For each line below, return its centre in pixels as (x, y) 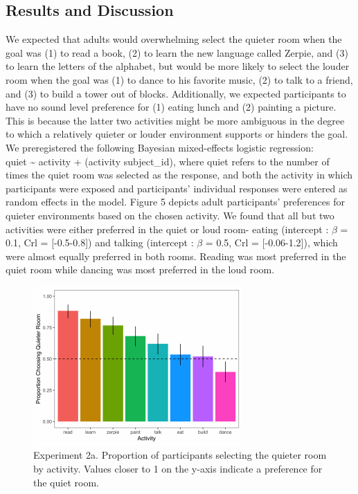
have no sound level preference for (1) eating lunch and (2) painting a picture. (171, 107)
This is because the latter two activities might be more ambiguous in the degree (175, 120)
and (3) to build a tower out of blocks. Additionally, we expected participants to (176, 93)
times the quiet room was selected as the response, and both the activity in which (179, 175)
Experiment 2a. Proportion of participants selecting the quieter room (180, 455)
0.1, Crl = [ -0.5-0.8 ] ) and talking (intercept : (100, 243)
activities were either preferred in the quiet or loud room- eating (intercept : (167, 229)
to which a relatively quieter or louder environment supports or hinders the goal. (177, 134)
